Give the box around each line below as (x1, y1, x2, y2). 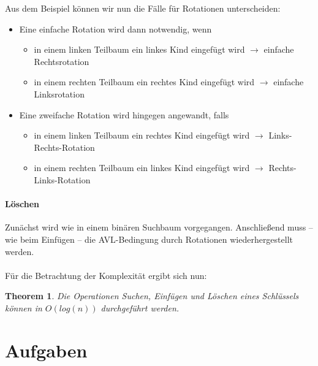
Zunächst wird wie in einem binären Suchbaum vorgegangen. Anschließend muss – (5, 221, 313, 234)
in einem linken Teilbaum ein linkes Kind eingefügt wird (34, 43, 245, 56)
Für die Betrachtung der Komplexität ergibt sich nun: (5, 269, 207, 281)
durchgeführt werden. (100, 301, 180, 314)
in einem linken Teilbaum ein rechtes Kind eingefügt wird (34, 129, 250, 142)
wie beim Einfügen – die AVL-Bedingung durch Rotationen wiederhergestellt (5, 232, 293, 245)
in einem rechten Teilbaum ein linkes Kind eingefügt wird (34, 161, 250, 174)
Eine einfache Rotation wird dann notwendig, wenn (19, 22, 212, 35)
